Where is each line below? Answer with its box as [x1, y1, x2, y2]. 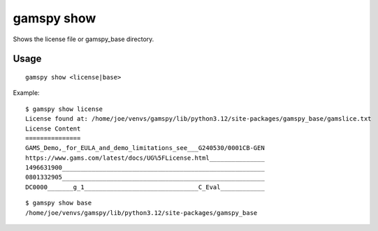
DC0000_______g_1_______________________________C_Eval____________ [25, 183, 265, 191]
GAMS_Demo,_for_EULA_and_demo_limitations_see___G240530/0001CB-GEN [25, 144, 265, 152]
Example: [13, 89, 40, 97]
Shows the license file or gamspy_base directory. [13, 35, 154, 43]
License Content [25, 124, 81, 133]
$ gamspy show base [25, 199, 92, 207]
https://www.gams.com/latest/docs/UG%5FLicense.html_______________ [25, 154, 265, 162]
